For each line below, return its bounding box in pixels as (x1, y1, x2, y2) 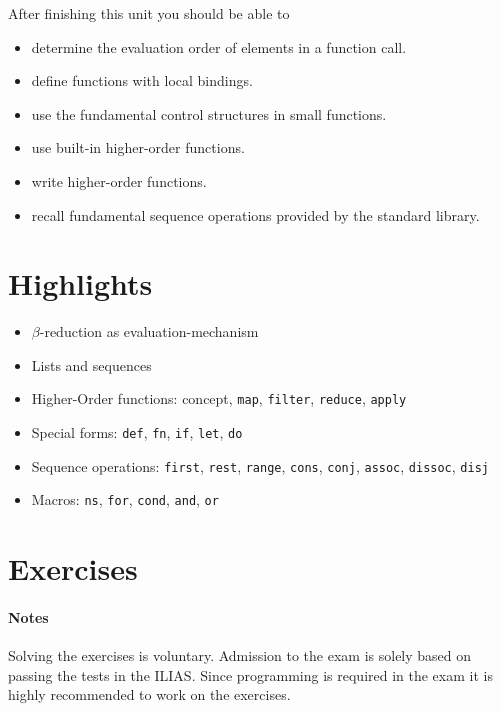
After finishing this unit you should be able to (8, 3, 290, 23)
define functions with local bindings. (31, 70, 253, 91)
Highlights (8, 263, 153, 304)
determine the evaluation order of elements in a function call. (31, 36, 407, 57)
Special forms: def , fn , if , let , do (31, 422, 243, 443)
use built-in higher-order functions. (31, 137, 245, 158)
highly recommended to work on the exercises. (8, 684, 291, 705)
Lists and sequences (31, 354, 152, 375)
